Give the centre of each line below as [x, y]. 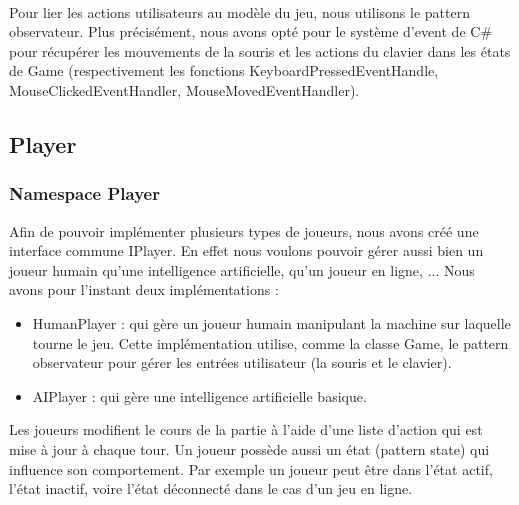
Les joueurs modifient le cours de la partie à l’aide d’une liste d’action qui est [246, 429]
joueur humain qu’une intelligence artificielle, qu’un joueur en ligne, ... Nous [242, 269]
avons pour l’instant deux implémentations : [144, 289]
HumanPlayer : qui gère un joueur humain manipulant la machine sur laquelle [271, 322]
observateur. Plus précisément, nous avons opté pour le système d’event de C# [251, 31]
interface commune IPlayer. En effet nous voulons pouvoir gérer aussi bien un [246, 250]
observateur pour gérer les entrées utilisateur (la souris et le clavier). [242, 362]
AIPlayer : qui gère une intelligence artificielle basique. [199, 395]
